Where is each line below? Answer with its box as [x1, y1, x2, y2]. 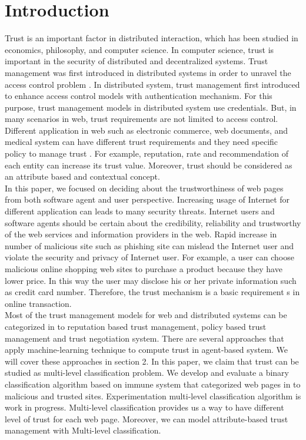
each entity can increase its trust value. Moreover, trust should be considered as [5, 158, 292, 171]
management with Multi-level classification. [5, 424, 161, 436]
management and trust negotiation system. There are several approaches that [5, 332, 284, 344]
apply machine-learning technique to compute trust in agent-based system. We [5, 343, 288, 356]
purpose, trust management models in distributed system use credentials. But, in [5, 101, 297, 113]
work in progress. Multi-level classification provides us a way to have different [5, 401, 284, 413]
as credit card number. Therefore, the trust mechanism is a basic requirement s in [5, 286, 300, 298]
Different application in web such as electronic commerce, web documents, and [5, 124, 288, 136]
